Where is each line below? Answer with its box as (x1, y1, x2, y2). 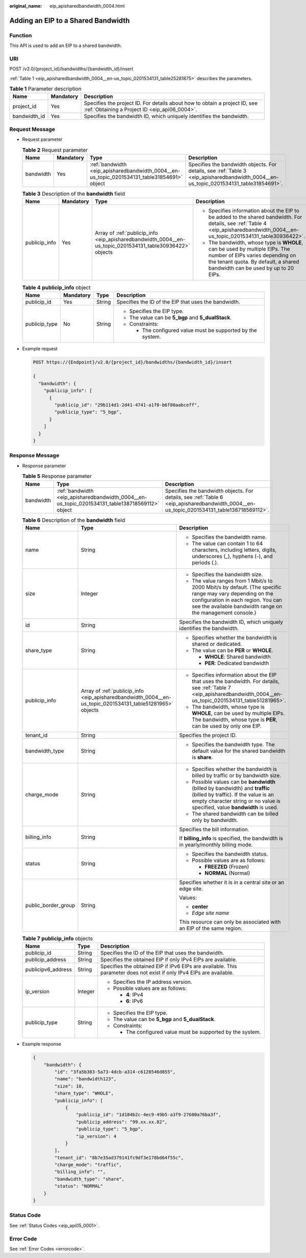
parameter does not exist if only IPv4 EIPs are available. (100, 969, 234, 976)
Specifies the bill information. (179, 826, 249, 833)
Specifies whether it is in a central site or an (179, 879, 285, 886)
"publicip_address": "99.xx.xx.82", (75, 1119, 168, 1125)
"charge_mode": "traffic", (54, 1162, 122, 1168)
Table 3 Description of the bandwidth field (22, 190, 125, 198)
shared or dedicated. (192, 640, 242, 647)
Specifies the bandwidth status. (192, 850, 268, 857)
